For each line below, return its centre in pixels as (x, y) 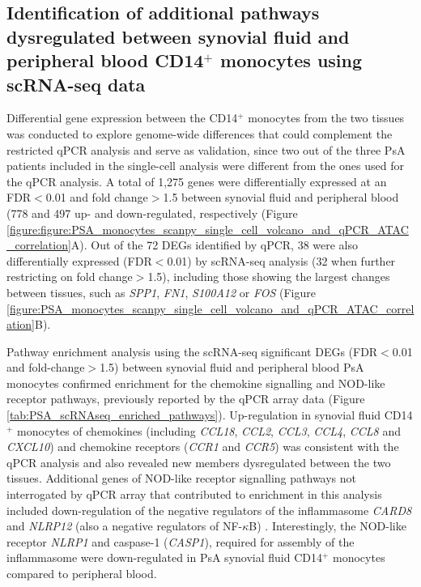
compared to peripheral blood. (82, 573)
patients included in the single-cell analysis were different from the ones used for (205, 166)
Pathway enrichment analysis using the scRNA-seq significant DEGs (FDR (192, 351)
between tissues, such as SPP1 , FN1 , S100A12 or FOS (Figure (161, 292)
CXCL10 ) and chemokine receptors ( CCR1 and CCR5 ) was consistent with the (203, 447)
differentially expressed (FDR (79, 260)
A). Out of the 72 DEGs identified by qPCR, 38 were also (214, 245)
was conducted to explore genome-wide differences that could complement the (200, 133)
